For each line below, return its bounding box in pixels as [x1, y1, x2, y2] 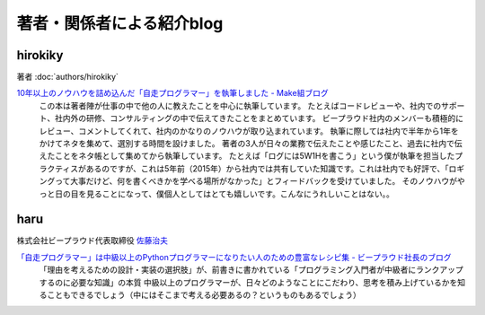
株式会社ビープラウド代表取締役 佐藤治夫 [16, 235, 169, 246]
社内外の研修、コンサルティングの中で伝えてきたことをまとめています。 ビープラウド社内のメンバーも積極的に [54, 113, 464, 124]
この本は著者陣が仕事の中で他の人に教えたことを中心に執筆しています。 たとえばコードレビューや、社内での [39, 100, 442, 111]
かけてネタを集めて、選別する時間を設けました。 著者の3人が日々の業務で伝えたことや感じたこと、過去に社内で [39, 138, 455, 149]
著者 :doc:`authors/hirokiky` [16, 72, 119, 83]
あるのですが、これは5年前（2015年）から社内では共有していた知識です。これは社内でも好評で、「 [85, 162, 449, 174]
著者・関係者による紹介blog [16, 13, 224, 33]
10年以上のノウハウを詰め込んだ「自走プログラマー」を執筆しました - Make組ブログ [16, 88, 329, 99]
